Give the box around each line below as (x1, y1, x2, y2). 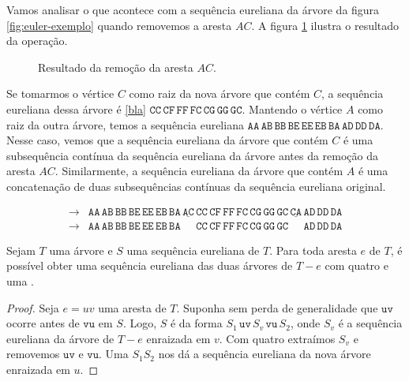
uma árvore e (49, 241, 113, 258)
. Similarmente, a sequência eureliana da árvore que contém (54, 162, 343, 179)
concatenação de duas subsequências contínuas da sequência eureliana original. (6, 177, 386, 194)
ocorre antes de (6, 315, 80, 331)
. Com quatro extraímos (219, 330, 336, 346)
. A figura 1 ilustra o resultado (251, 17, 400, 33)
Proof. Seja (6, 299, 59, 316)
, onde (290, 315, 321, 331)
